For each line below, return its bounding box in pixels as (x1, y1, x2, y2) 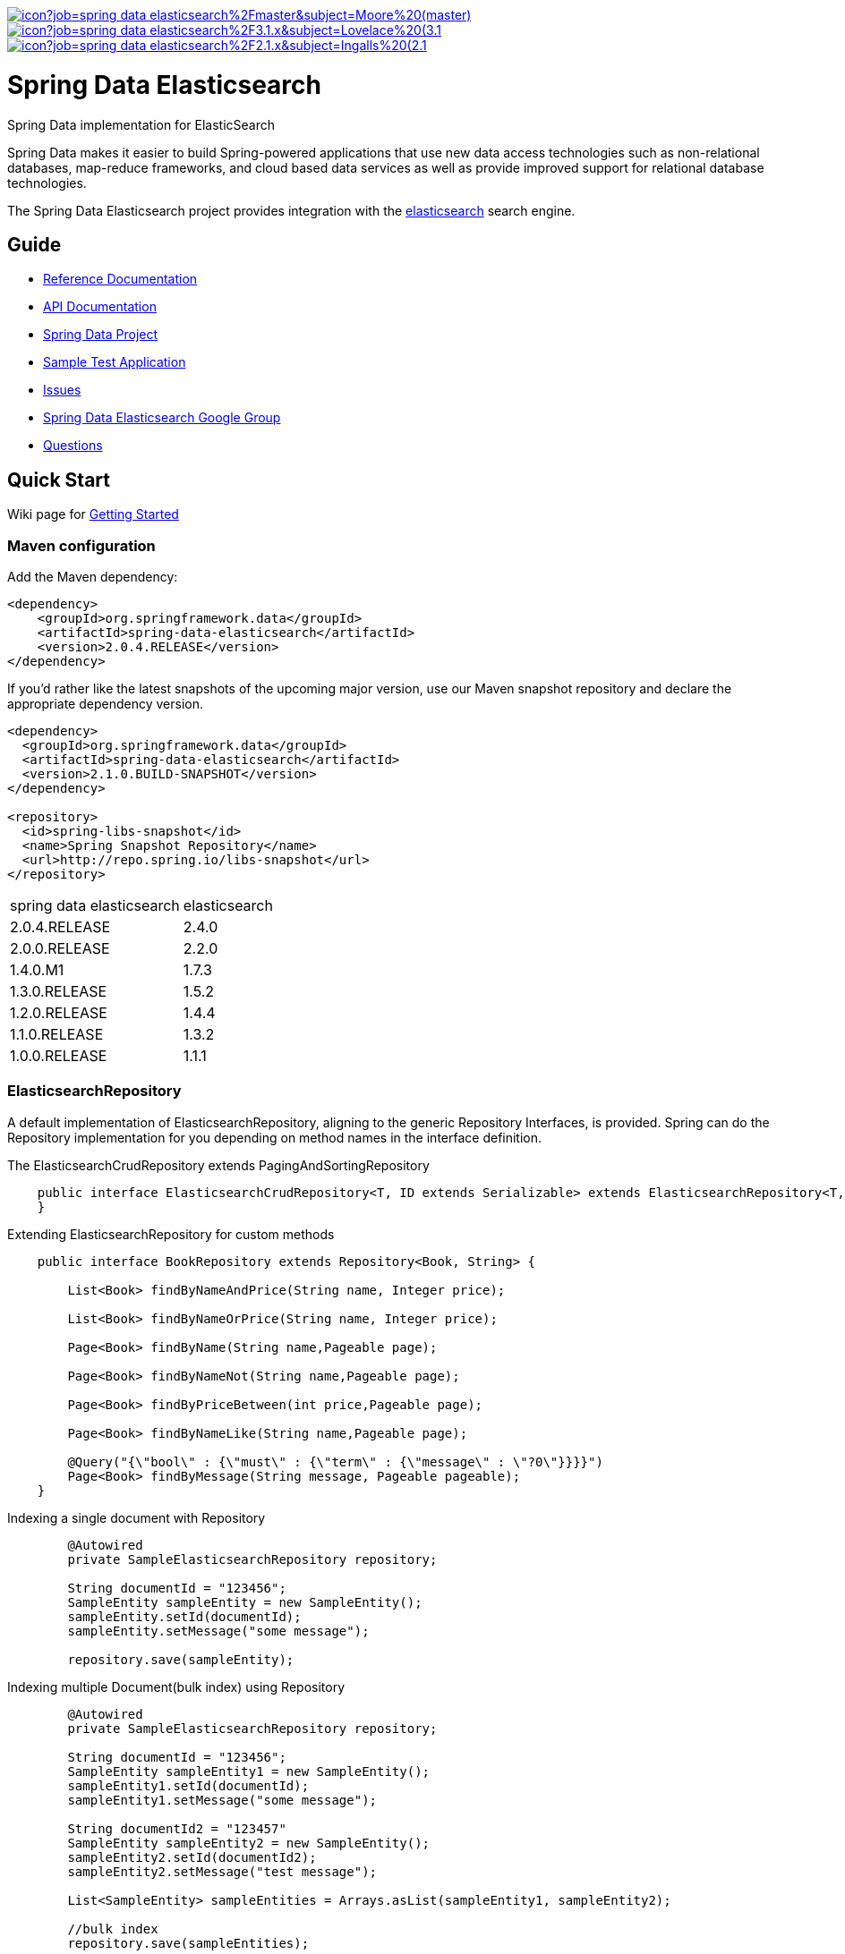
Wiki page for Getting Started (7, 506, 179, 522)
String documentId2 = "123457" (67, 1821, 286, 1836)
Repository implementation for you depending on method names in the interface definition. (7, 1129, 542, 1145)
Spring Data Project (43, 327, 158, 343)
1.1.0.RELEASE (10, 1024, 104, 1043)
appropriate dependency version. (7, 695, 203, 711)
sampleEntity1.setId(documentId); (67, 1778, 310, 1793)
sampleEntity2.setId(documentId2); (67, 1849, 317, 1865)
